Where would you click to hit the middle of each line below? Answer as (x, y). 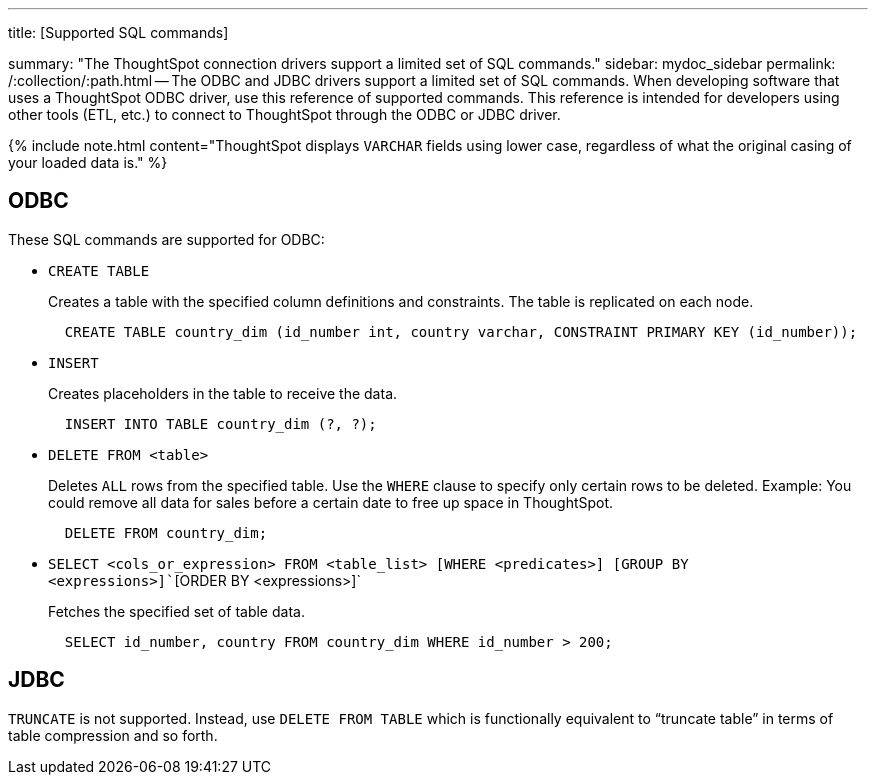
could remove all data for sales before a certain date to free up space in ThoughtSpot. (331, 502)
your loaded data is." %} (88, 162)
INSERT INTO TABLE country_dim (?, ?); (220, 423)
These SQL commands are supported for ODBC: (166, 239)
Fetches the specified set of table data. (176, 611)
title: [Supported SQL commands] (118, 32)
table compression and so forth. (113, 735)
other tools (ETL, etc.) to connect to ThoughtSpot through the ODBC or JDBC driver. (284, 114)
